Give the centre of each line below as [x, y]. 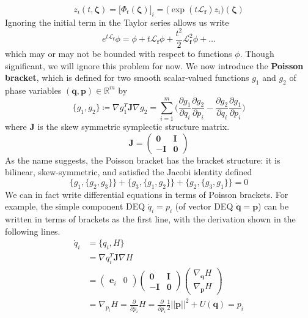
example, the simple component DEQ [75, 206]
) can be [273, 206]
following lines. [33, 231]
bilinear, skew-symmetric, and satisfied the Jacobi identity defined [129, 172]
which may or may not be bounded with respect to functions [119, 53]
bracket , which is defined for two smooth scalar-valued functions [127, 78]
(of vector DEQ [204, 206]
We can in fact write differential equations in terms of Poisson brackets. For [147, 194]
